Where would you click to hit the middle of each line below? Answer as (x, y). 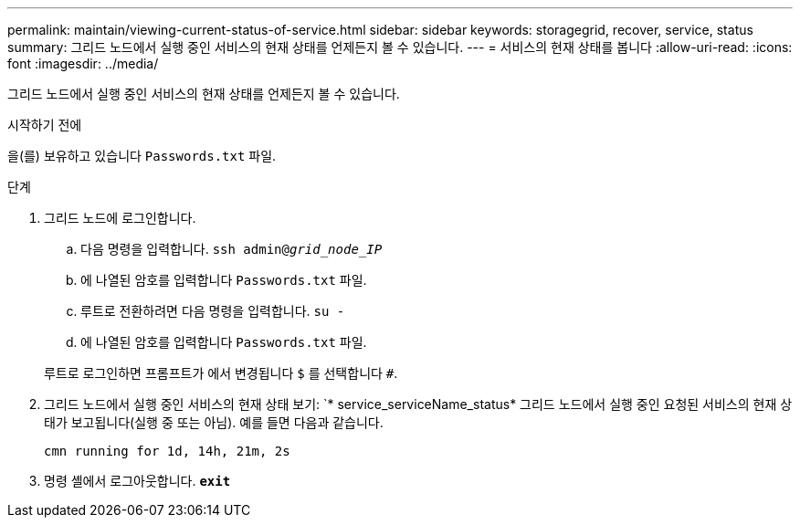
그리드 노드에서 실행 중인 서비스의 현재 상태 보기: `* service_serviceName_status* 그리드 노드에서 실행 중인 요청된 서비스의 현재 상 (418, 404)
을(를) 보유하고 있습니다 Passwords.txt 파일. (142, 156)
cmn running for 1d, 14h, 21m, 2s (167, 451)
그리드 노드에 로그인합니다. (120, 218)
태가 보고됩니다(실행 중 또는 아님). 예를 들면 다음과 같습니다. (214, 422)
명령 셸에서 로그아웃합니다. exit (137, 481)
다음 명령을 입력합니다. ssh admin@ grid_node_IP (232, 249)
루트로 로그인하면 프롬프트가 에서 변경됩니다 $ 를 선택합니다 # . (221, 373)
